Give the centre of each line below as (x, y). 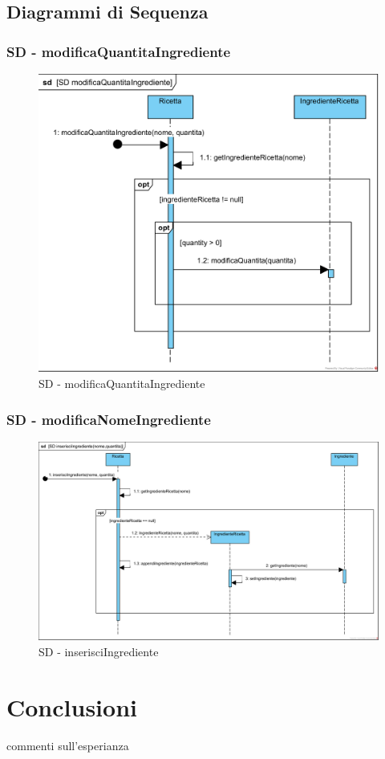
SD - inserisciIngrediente (99, 652)
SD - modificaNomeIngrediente (109, 419)
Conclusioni (72, 706)
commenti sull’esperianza (68, 745)
